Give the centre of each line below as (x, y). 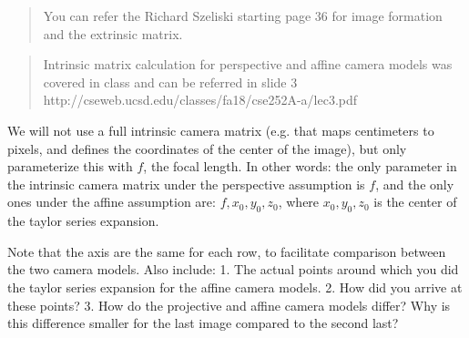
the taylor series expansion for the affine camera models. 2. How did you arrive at (235, 287)
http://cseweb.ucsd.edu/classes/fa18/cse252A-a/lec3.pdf (200, 100)
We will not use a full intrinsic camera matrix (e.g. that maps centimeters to (221, 130)
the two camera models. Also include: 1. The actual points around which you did (233, 269)
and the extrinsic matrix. (113, 33)
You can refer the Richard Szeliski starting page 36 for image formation (243, 15)
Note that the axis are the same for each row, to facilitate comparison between (227, 251)
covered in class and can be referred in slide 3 (170, 82)
